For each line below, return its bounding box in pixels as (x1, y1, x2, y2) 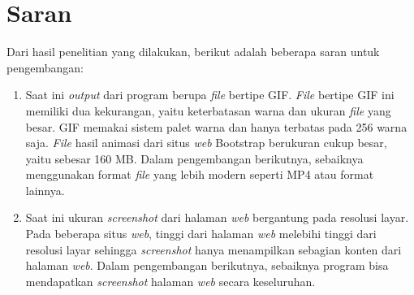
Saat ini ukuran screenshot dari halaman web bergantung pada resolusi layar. (25, 209, 409, 226)
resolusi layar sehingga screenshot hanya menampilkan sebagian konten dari (25, 241, 402, 258)
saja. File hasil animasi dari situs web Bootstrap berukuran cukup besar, (25, 134, 387, 151)
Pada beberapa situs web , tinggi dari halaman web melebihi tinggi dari (25, 225, 377, 242)
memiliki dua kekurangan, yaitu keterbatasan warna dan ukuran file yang (25, 102, 391, 119)
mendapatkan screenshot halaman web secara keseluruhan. (25, 272, 316, 289)
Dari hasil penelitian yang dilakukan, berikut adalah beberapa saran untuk (6, 43, 380, 60)
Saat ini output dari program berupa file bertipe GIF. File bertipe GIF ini (25, 86, 395, 103)
